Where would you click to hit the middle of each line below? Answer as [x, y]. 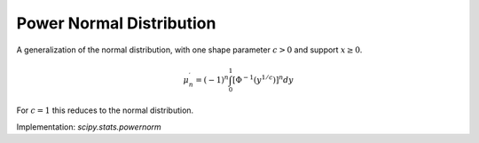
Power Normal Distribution [116, 23]
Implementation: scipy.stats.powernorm [89, 127]
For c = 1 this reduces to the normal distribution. [105, 110]
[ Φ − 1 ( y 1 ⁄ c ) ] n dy [263, 79]
